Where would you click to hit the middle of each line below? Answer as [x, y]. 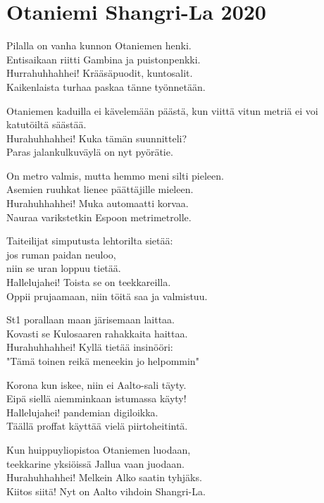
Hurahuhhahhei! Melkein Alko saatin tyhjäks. [104, 477]
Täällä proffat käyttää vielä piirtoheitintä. [97, 426]
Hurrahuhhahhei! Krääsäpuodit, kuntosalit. [100, 73]
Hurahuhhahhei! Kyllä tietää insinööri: [90, 347]
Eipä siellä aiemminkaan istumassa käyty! [96, 398]
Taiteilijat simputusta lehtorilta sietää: [90, 241]
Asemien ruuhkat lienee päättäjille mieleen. [100, 189]
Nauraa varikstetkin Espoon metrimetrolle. [99, 217]
